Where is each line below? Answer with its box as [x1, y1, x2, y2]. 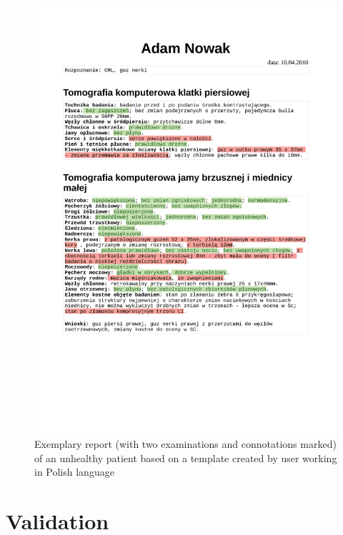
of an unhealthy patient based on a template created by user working [34, 450, 337, 465]
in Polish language [34, 464, 114, 479]
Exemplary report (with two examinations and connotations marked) [34, 436, 337, 451]
